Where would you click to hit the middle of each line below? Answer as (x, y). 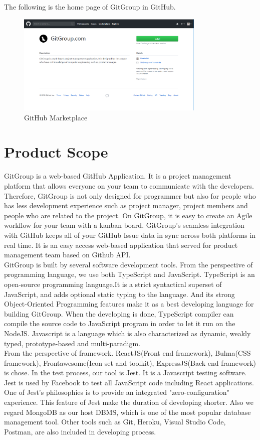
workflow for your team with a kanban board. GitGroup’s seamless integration (124, 225)
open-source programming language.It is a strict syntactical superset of (113, 284)
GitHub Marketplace (56, 117)
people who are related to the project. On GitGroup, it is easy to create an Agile (128, 215)
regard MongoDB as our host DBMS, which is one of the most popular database (127, 412)
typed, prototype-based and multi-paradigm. (72, 343)
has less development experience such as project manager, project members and (126, 205)
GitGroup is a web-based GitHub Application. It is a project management (118, 176)
